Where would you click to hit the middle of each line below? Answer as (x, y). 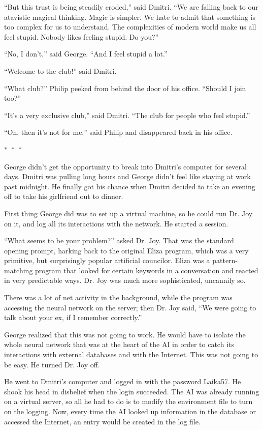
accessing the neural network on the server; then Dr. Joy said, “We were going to (130, 307)
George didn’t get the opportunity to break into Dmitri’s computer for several (125, 166)
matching (19, 270)
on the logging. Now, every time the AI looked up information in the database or (130, 411)
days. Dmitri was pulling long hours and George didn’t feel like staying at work (127, 176)
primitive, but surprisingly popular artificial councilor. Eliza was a (107, 260)
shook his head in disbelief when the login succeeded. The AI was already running (132, 391)
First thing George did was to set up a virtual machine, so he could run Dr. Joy (128, 213)
